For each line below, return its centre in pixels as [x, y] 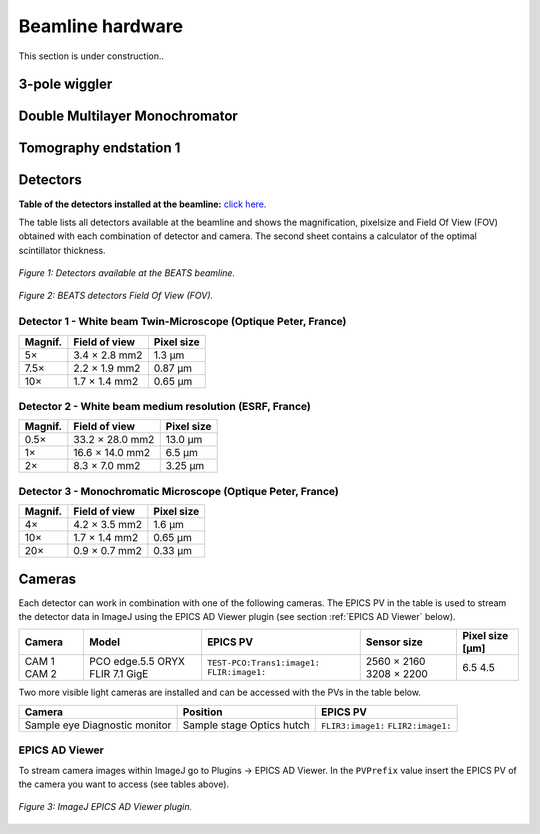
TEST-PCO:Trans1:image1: [263, 663]
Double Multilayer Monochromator [128, 116]
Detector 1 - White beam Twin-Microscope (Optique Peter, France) [182, 322]
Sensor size [394, 642]
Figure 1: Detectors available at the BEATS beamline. [126, 273]
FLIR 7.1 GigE [119, 674]
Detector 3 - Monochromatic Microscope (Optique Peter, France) [179, 491]
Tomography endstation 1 [99, 148]
